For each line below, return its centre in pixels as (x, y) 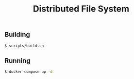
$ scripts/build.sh (24, 46)
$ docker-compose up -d (29, 72)
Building (17, 35)
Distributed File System (81, 9)
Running (18, 60)
